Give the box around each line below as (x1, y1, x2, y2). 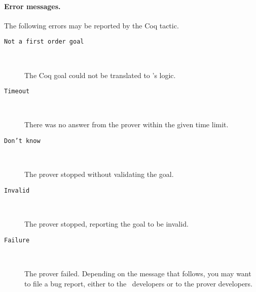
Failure (4, 236, 30, 244)
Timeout (4, 88, 30, 95)
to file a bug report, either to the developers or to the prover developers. (24, 278, 253, 288)
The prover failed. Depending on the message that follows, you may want (24, 268, 251, 279)
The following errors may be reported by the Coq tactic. (4, 20, 179, 30)
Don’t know (4, 137, 41, 145)
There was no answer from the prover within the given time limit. (24, 119, 229, 130)
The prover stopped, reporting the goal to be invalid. (24, 218, 189, 229)
